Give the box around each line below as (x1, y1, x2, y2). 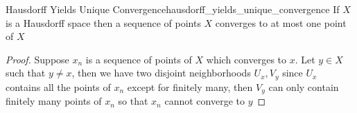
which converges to (206, 52, 287, 66)
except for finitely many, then (127, 79, 253, 94)
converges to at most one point (215, 15, 347, 30)
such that (6, 65, 46, 80)
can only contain (268, 79, 339, 94)
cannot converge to (164, 94, 245, 108)
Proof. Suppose (6, 52, 69, 66)
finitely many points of (6, 94, 102, 108)
